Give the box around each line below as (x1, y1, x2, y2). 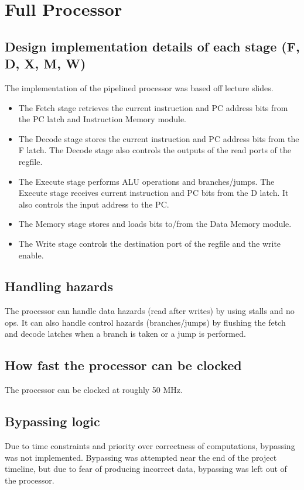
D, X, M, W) (5, 54, 86, 73)
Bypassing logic (5, 412, 100, 430)
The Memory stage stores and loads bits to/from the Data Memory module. (18, 218, 292, 230)
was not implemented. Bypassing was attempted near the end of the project (5, 451, 277, 463)
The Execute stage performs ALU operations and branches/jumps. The (18, 175, 275, 187)
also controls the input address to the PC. (18, 198, 169, 210)
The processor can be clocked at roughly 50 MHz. (5, 384, 183, 396)
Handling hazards (5, 277, 113, 295)
